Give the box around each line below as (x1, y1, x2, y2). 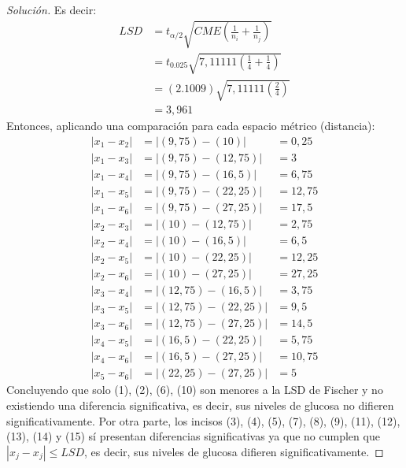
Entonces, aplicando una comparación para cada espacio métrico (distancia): (6, 117, 375, 134)
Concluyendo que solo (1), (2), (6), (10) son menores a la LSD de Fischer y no (6, 381, 383, 398)
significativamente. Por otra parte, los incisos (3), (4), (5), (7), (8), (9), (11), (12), (6, 412, 400, 429)
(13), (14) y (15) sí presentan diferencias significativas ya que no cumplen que (6, 428, 380, 444)
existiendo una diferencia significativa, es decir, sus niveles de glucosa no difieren (6, 397, 394, 414)
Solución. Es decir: (6, 2, 97, 17)
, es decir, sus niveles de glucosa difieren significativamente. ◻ (83, 443, 384, 459)
